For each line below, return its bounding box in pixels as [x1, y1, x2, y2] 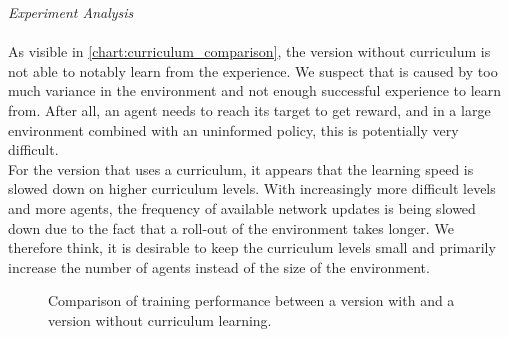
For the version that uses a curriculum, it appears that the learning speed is [8, 158, 474, 179]
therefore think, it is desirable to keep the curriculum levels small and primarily [8, 237, 496, 258]
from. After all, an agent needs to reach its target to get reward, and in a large [8, 99, 491, 120]
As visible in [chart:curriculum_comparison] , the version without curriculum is [8, 41, 491, 62]
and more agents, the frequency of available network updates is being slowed [8, 197, 476, 218]
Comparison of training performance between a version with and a [48, 290, 455, 311]
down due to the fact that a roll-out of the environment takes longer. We [8, 217, 454, 238]
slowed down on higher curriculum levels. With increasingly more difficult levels [8, 178, 496, 199]
